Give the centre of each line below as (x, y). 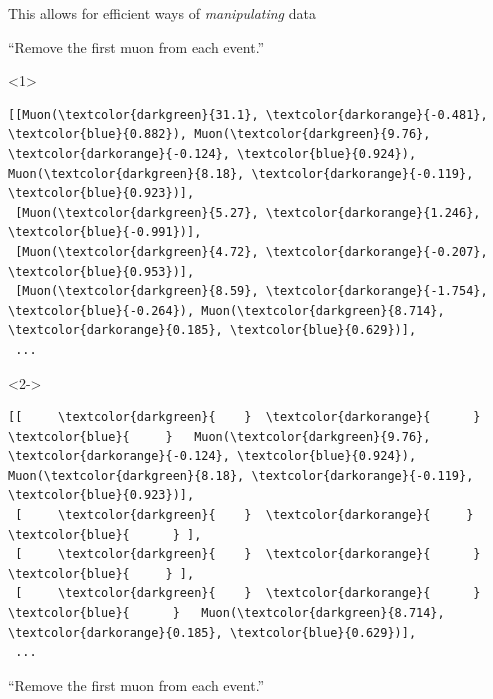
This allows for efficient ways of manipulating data (162, 13)
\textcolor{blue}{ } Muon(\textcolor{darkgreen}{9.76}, (219, 436)
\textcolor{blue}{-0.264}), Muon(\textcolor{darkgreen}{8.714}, (226, 310)
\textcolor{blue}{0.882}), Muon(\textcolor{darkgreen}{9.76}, (219, 134)
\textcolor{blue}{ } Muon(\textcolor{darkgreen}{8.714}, (226, 613)
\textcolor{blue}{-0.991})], (105, 232)
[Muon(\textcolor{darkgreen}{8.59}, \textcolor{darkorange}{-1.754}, (251, 291)
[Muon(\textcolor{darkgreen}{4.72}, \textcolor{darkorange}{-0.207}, (251, 251)
